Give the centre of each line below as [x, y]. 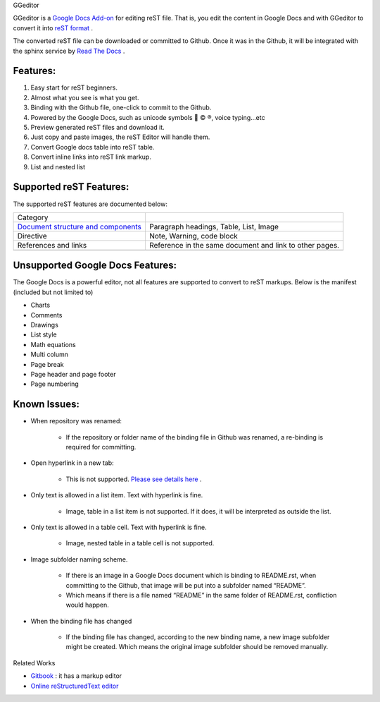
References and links [52, 245]
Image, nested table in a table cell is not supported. [140, 543]
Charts [40, 305]
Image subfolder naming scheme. [79, 559]
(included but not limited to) [53, 292]
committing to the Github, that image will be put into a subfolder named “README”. [186, 585]
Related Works [34, 662]
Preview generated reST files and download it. [97, 128]
